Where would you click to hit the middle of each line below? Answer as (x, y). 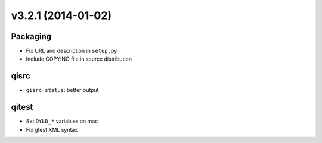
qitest (22, 107)
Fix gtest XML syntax (52, 129)
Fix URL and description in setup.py (72, 51)
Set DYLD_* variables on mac (62, 121)
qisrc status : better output (62, 90)
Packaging (31, 36)
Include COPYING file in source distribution (79, 59)
